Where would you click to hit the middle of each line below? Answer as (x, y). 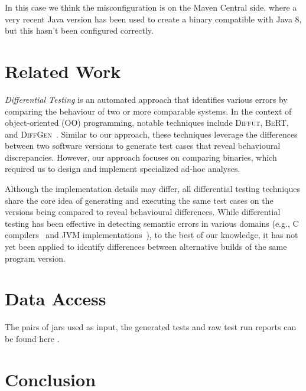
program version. (35, 258)
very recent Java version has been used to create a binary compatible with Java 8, (153, 19)
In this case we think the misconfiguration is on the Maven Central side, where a (151, 7)
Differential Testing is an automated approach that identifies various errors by (146, 99)
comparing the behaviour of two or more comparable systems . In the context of (148, 111)
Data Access (56, 299)
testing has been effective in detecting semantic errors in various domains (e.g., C (152, 223)
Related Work (63, 71)
